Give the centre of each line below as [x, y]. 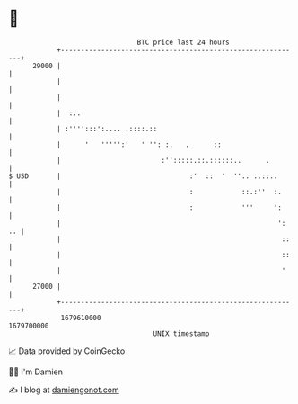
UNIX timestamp [181, 333]
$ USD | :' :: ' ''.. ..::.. [143, 176]
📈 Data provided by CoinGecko [67, 351]
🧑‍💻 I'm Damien [36, 372]
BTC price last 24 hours [183, 42]
